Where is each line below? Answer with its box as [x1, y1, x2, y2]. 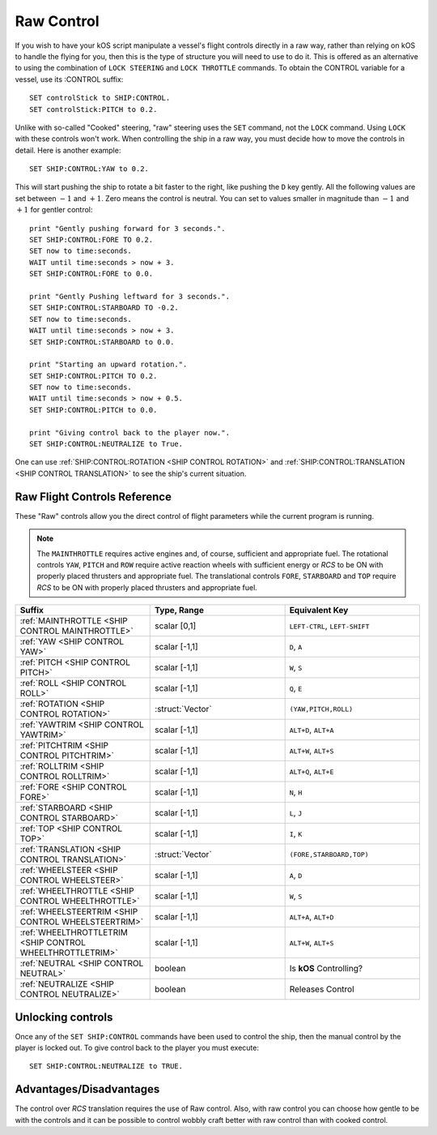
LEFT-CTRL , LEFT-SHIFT [289, 620, 370, 632]
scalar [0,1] [155, 620, 197, 632]
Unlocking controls [15, 1010, 113, 1024]
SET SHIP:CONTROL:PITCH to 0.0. [29, 405, 158, 414]
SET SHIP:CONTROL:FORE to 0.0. [29, 269, 154, 279]
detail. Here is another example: [15, 145, 121, 155]
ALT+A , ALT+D [289, 911, 334, 923]
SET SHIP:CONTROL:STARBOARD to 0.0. [29, 337, 175, 346]
